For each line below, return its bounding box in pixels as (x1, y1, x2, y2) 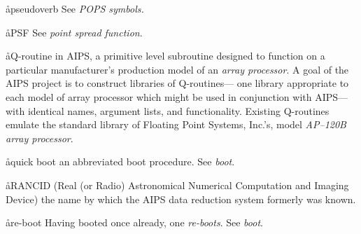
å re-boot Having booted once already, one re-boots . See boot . (6, 215, 263, 230)
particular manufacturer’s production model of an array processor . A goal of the (6, 62, 349, 76)
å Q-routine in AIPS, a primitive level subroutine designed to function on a (6, 48, 325, 63)
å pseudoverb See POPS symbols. (6, 1, 144, 15)
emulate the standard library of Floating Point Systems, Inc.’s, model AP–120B (6, 117, 346, 132)
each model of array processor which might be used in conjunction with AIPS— (6, 89, 348, 104)
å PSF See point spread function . (6, 25, 143, 39)
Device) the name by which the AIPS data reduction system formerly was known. (6, 191, 356, 206)
